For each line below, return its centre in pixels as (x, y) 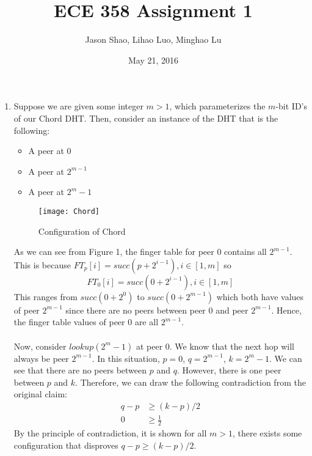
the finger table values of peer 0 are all (86, 322)
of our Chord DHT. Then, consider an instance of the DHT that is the (146, 118)
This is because (42, 264)
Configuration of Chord (82, 231)
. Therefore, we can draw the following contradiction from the (190, 382)
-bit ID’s (291, 106)
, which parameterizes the (217, 106)
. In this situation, (126, 358)
